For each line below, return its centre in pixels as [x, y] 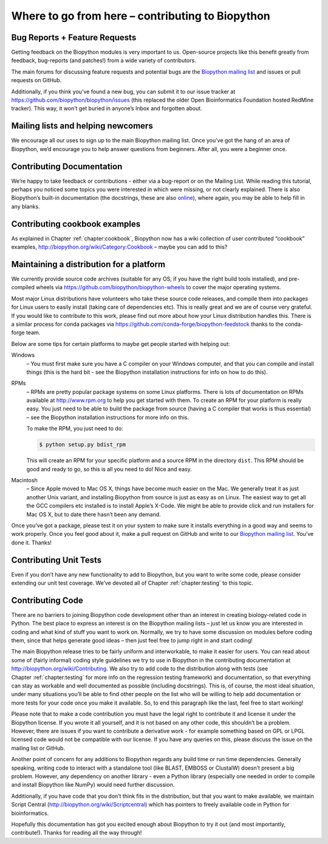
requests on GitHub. [36, 80]
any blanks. [26, 206]
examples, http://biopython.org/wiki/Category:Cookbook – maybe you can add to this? [119, 247]
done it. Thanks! [31, 543]
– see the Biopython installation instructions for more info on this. [108, 417]
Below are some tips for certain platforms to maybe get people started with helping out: [121, 343]
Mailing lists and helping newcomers [82, 126]
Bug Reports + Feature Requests [74, 37]
